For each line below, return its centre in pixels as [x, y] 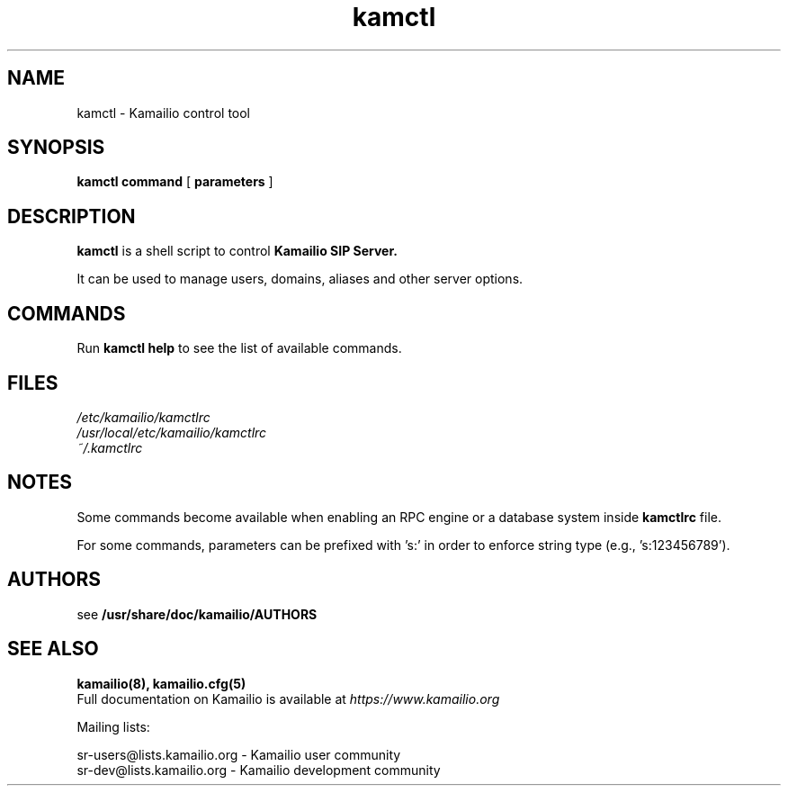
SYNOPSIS [56, 148]
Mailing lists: [113, 726]
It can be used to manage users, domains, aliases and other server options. [300, 279]
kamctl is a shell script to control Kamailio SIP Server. [237, 251]
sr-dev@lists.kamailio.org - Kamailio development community [259, 770]
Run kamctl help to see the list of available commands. [239, 348]
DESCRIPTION [72, 216]
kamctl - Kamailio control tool [164, 113]
